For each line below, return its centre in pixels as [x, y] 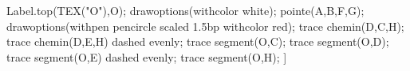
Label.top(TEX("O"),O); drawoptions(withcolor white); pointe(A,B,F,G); [185, 10]
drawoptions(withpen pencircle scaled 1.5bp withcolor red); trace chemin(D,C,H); [205, 26]
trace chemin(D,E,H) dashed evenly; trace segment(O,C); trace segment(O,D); [198, 41]
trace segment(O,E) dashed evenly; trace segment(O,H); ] [147, 56]
